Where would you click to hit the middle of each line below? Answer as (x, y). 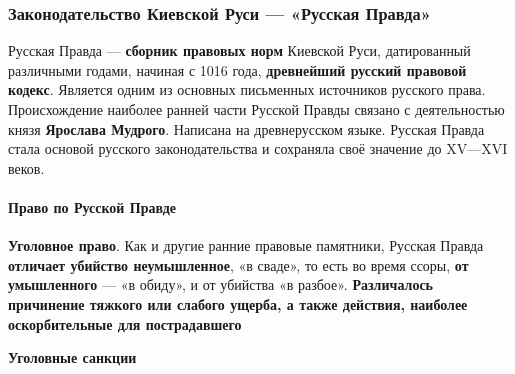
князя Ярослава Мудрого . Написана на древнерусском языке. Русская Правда (246, 128)
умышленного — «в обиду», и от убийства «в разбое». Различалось (220, 284)
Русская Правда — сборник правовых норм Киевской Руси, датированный (239, 50)
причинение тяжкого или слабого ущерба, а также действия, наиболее (238, 303)
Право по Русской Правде (92, 206)
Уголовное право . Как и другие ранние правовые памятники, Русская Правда (246, 245)
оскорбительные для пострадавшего (125, 323)
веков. (26, 167)
